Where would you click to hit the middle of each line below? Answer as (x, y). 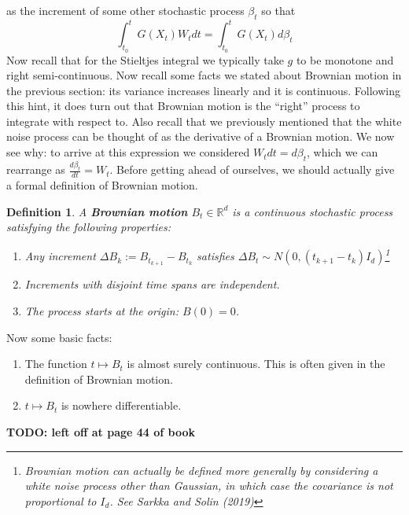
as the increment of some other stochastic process (125, 10)
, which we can (343, 152)
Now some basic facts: (59, 337)
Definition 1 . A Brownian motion (97, 211)
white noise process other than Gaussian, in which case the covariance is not (209, 486)
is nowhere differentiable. (121, 405)
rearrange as (36, 169)
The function (56, 364)
